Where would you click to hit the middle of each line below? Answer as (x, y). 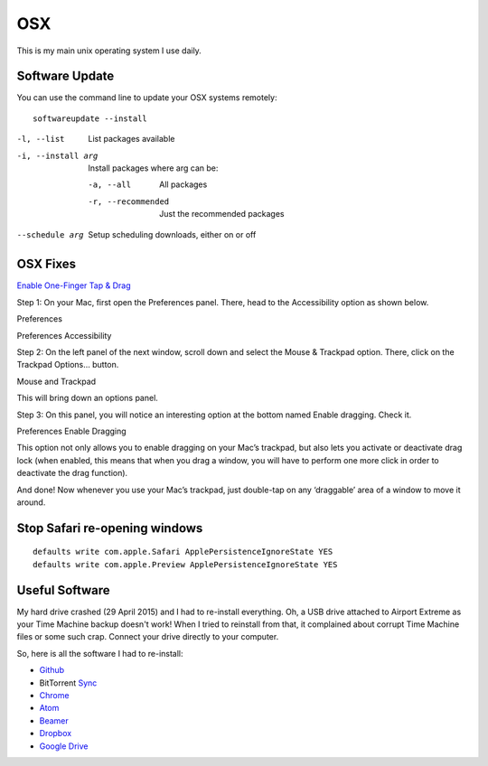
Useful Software (63, 590)
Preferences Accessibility (64, 335)
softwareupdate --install (90, 118)
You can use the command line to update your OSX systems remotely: (147, 98)
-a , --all (109, 185)
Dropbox (56, 733)
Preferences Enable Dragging (71, 431)
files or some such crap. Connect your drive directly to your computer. (148, 637)
